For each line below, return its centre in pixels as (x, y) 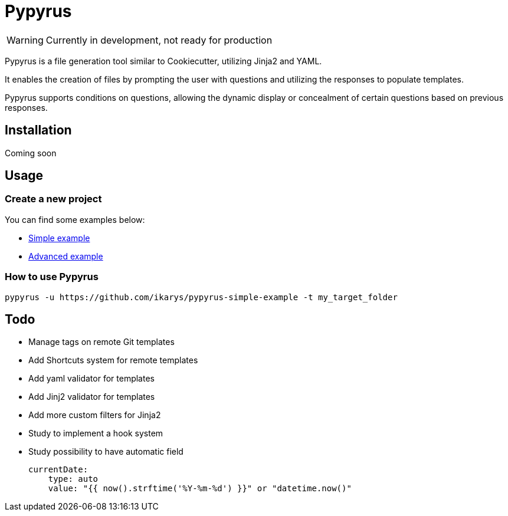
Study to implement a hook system (96, 433)
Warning (25, 40)
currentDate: (58, 470)
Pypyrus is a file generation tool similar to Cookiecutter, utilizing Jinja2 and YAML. (163, 61)
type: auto (73, 479)
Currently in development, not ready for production (159, 40)
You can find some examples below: (75, 219)
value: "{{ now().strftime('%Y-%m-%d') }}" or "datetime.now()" (200, 489)
